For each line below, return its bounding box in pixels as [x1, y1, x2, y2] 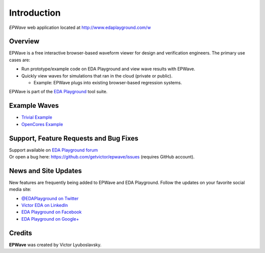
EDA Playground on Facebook [21, 209, 82, 215]
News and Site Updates [9, 167, 82, 175]
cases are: [9, 57, 30, 63]
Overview [9, 37, 40, 46]
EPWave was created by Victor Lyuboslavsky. [9, 242, 102, 248]
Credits [9, 228, 32, 237]
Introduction [9, 7, 61, 18]
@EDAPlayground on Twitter [21, 195, 79, 201]
